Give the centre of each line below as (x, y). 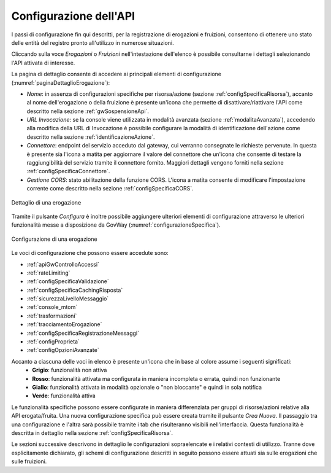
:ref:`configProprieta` (53, 342)
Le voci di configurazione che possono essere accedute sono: (90, 253)
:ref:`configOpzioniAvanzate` (63, 350)
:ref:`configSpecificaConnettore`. (68, 171)
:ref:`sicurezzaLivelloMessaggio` (68, 299)
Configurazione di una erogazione (54, 239)
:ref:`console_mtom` (52, 307)
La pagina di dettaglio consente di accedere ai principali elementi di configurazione (116, 74)
